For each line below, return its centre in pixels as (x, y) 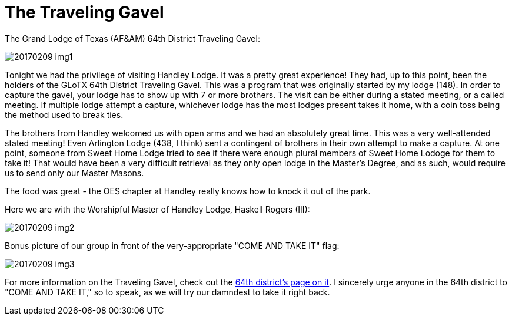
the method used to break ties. (64, 114)
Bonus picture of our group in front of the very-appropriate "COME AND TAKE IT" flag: (172, 245)
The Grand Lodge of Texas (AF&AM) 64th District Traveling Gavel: (132, 38)
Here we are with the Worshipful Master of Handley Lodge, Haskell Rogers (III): (157, 209)
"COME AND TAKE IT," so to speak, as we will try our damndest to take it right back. (167, 292)
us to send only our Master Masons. (74, 173)
